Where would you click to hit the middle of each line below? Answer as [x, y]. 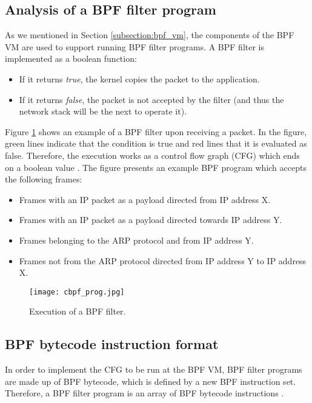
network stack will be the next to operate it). [103, 111]
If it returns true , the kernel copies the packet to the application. [139, 78]
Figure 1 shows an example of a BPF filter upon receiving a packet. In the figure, [156, 131]
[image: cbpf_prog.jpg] [77, 292]
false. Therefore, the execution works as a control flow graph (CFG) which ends [152, 155]
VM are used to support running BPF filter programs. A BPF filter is [135, 46]
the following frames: [44, 179]
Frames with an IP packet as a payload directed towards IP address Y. [151, 220]
